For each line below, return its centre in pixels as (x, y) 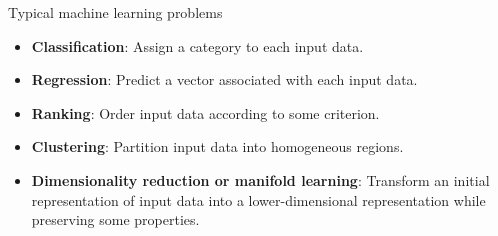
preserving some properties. (115, 219)
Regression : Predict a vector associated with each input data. (224, 79)
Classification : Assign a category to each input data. (197, 45)
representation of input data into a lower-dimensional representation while (258, 199)
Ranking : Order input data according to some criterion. (205, 112)
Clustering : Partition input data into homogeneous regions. (217, 146)
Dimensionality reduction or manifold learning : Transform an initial (260, 179)
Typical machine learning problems (115, 12)
